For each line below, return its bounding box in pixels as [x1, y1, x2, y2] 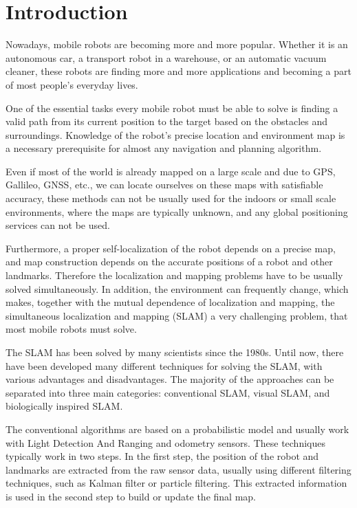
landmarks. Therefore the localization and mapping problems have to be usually [6, 268, 343, 283]
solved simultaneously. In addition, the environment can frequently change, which [6, 281, 349, 296]
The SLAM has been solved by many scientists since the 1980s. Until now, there [6, 345, 344, 359]
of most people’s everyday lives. [6, 77, 138, 91]
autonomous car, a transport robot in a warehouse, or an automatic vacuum [6, 50, 327, 65]
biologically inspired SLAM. [6, 399, 123, 413]
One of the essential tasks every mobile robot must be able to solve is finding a [6, 100, 338, 115]
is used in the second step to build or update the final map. [6, 489, 256, 503]
